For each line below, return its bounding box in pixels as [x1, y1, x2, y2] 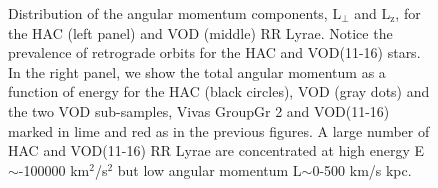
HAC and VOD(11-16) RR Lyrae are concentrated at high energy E [8, 140, 425, 161]
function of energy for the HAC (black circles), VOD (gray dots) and [8, 81, 430, 102]
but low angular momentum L [117, 159, 302, 180]
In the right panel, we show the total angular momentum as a [8, 61, 386, 82]
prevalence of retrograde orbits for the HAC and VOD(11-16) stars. [8, 42, 421, 63]
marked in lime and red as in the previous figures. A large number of [8, 120, 430, 141]
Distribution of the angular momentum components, [8, 3, 328, 23]
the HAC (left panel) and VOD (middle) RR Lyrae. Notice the [8, 22, 393, 43]
